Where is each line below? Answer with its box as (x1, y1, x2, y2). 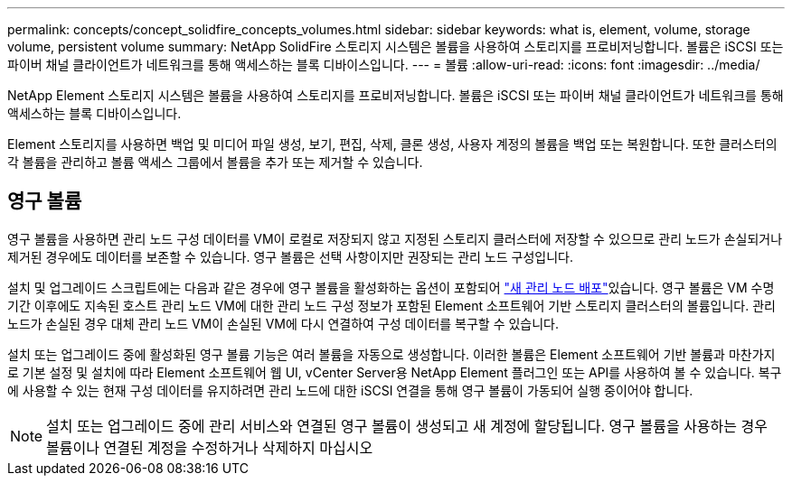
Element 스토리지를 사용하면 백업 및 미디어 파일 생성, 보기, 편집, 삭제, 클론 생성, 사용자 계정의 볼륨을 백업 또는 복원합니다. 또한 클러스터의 (7, 136, 778, 152)
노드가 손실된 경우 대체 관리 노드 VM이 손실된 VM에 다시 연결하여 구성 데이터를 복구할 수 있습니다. (7, 315, 560, 331)
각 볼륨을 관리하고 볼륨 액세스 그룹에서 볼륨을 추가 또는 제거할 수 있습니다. (7, 154, 423, 170)
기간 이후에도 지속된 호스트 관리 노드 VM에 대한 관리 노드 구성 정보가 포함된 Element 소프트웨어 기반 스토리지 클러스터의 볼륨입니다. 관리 (7, 297, 776, 313)
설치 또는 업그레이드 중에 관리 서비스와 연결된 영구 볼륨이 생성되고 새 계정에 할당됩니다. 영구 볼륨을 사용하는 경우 (46, 416, 768, 435)
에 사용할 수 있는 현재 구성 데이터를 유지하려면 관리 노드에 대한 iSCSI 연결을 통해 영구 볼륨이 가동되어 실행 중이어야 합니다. (7, 382, 693, 398)
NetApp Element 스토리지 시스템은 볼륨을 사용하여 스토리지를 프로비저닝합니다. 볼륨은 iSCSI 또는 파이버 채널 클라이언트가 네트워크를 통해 (7, 88, 784, 103)
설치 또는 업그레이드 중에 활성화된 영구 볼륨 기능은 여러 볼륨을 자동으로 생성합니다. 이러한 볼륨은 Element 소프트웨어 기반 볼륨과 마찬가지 (7, 346, 776, 362)
